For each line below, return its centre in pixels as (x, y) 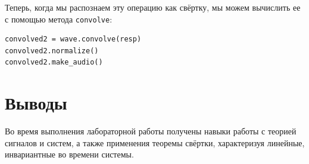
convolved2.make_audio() (54, 62)
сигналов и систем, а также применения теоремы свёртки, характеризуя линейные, (155, 142)
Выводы (36, 103)
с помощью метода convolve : (59, 19)
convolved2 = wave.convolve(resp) (73, 39)
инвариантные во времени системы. (69, 154)
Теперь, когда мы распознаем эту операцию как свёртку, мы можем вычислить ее (153, 7)
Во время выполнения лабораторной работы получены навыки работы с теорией (151, 131)
